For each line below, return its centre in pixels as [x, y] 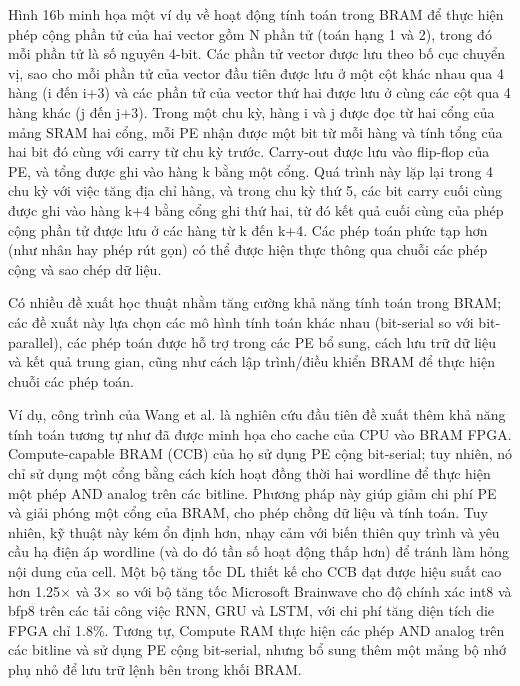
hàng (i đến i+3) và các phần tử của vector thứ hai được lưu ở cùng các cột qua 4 [259, 92]
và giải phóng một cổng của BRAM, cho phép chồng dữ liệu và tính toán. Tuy [248, 512]
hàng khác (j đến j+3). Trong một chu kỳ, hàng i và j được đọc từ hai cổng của [251, 111]
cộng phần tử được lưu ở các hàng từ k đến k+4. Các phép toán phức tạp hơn [248, 229]
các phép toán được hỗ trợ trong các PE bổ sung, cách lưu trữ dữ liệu [281, 341]
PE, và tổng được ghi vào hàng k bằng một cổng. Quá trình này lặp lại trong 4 [251, 170]
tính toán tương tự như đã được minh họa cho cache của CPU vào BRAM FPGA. [260, 433]
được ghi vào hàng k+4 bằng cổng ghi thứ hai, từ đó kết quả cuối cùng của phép [256, 209]
